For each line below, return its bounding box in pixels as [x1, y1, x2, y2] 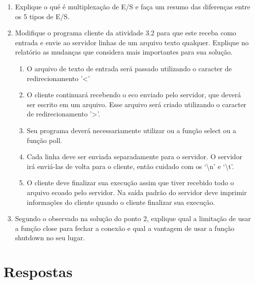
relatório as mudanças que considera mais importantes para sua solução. [15, 47, 233, 57]
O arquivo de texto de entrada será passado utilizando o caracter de [27, 63, 232, 73]
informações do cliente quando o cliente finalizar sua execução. [27, 197, 215, 207]
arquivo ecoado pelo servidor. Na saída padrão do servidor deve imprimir [27, 187, 247, 197]
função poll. [27, 135, 63, 145]
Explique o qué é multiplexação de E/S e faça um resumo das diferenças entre [15, 1, 251, 11]
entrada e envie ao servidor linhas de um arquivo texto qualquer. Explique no [15, 37, 249, 47]
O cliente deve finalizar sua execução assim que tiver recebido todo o [27, 177, 234, 188]
